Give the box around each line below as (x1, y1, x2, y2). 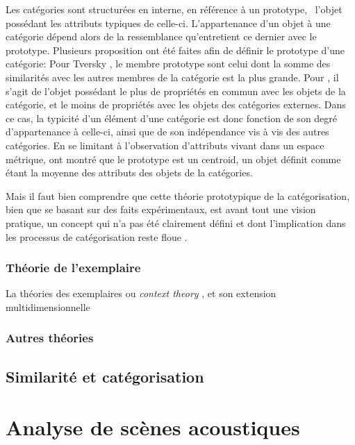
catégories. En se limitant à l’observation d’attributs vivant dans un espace (6, 137, 324, 152)
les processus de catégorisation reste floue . (6, 229, 188, 244)
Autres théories (6, 329, 94, 346)
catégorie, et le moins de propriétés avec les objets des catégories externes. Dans (6, 97, 346, 112)
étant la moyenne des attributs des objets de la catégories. (6, 165, 253, 180)
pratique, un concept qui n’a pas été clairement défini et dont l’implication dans (6, 215, 346, 230)
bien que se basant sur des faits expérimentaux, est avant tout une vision (6, 202, 316, 217)
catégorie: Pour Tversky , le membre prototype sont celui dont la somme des (6, 56, 331, 71)
